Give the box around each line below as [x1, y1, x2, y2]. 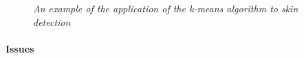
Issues [6, 41, 34, 55]
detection [33, 14, 71, 29]
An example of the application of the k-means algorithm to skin [33, 1, 298, 15]
